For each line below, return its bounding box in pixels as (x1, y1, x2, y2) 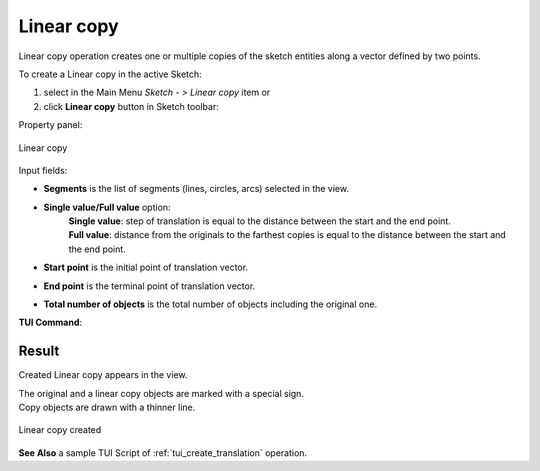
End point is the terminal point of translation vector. (43, 280, 256, 292)
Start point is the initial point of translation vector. (43, 261, 249, 274)
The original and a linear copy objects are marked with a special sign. (18, 387, 305, 399)
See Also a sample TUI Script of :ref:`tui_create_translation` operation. (18, 446, 308, 459)
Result (18, 343, 60, 360)
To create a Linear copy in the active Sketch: (18, 68, 202, 80)
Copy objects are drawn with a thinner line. (18, 401, 196, 414)
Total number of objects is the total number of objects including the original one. (43, 298, 378, 310)
